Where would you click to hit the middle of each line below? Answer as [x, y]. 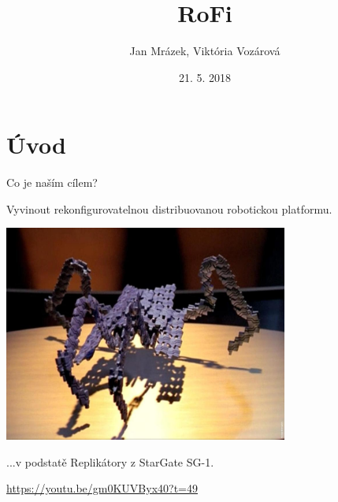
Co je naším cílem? [52, 182]
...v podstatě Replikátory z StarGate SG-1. [110, 461]
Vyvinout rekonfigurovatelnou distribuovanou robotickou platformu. [169, 208]
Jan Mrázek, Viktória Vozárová [205, 51]
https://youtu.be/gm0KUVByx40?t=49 [102, 488]
